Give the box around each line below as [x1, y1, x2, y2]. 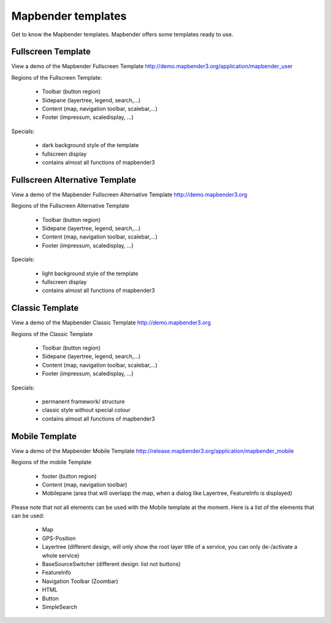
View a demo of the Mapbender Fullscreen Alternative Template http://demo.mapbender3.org [11, 191, 248, 198]
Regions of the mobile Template [11, 459, 92, 466]
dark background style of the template [42, 142, 139, 149]
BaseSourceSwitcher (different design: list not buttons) [42, 560, 181, 568]
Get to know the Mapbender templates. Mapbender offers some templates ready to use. [11, 31, 234, 38]
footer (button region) [42, 472, 97, 480]
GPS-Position [42, 534, 76, 542]
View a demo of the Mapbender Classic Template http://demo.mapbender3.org [11, 319, 211, 326]
